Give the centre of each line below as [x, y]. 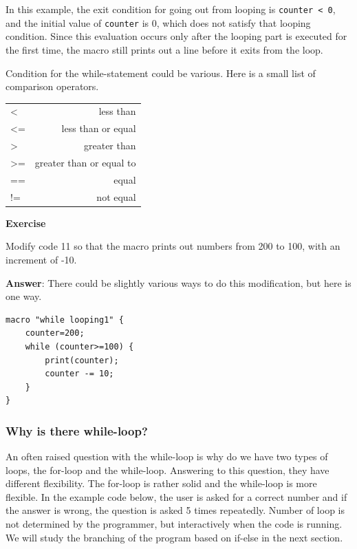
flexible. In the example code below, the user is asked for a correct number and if [176, 496]
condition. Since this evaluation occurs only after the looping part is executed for [176, 36]
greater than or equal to [85, 162]
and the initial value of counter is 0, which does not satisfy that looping [158, 22]
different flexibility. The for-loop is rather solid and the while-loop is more [161, 483]
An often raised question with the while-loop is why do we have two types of [167, 456]
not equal [116, 196]
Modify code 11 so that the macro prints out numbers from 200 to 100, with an [173, 246]
